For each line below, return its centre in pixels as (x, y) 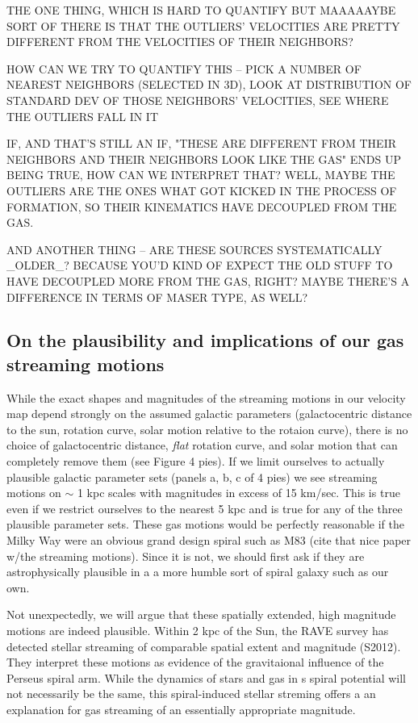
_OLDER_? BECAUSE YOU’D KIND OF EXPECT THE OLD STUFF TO (200, 265)
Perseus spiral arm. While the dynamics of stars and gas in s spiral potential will (206, 677)
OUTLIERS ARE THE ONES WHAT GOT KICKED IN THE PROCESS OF (202, 190)
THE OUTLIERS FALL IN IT (83, 116)
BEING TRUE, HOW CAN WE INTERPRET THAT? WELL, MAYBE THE (201, 175)
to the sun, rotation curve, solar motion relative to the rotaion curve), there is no (207, 429)
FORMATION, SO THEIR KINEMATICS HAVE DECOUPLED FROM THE (202, 206)
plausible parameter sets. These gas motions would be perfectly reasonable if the (205, 524)
